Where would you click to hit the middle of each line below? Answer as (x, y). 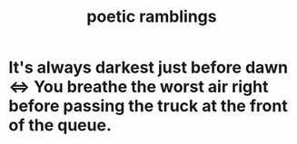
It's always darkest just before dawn (148, 67)
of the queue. (60, 125)
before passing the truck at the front (148, 106)
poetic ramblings (152, 17)
